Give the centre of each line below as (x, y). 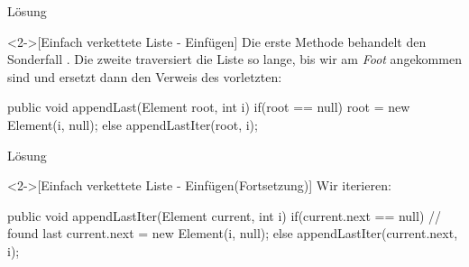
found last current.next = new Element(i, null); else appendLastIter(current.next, (233, 233)
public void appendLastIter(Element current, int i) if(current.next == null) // (225, 215)
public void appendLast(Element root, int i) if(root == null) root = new (209, 107)
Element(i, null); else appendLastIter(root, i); (133, 124)
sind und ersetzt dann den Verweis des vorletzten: (145, 76)
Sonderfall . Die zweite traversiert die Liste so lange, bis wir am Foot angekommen (234, 59)
